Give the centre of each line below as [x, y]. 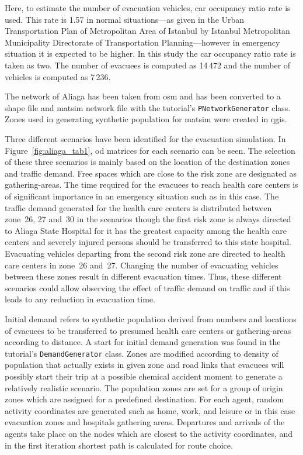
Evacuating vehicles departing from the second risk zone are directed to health [145, 253]
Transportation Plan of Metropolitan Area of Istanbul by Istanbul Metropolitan [147, 31]
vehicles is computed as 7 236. [58, 76]
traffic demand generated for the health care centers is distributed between [138, 207]
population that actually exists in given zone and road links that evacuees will [144, 365]
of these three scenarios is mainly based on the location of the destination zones [147, 162]
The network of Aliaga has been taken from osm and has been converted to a [143, 96]
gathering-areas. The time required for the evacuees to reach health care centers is [151, 185]
